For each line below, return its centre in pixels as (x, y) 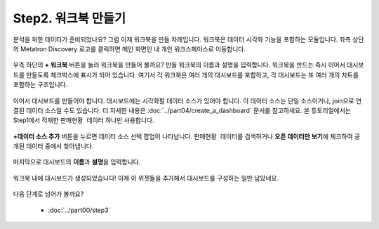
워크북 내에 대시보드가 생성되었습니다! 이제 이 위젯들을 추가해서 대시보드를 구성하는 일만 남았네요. (146, 178)
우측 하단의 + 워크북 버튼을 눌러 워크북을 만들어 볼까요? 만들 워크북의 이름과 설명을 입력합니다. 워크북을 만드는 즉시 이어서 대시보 (188, 65)
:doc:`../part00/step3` (79, 210)
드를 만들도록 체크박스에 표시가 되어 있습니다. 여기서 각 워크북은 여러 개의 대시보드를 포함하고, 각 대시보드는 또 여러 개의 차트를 (186, 74)
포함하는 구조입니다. (40, 85)
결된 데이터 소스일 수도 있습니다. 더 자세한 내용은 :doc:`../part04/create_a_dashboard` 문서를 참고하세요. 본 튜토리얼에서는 (182, 110)
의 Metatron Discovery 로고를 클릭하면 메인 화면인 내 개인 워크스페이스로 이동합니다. (129, 48)
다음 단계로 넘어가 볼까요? (48, 194)
